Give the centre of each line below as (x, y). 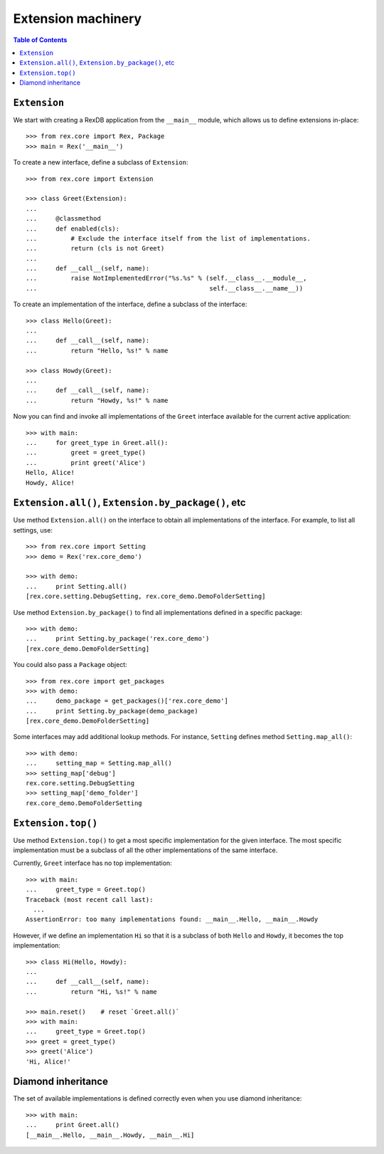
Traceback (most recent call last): (90, 899)
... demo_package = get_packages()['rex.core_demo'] (127, 701)
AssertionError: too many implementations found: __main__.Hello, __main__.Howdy (172, 919)
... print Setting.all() (76, 586)
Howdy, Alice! (50, 483)
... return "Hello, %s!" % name (97, 350)
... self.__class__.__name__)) (165, 288)
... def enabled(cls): (73, 229)
